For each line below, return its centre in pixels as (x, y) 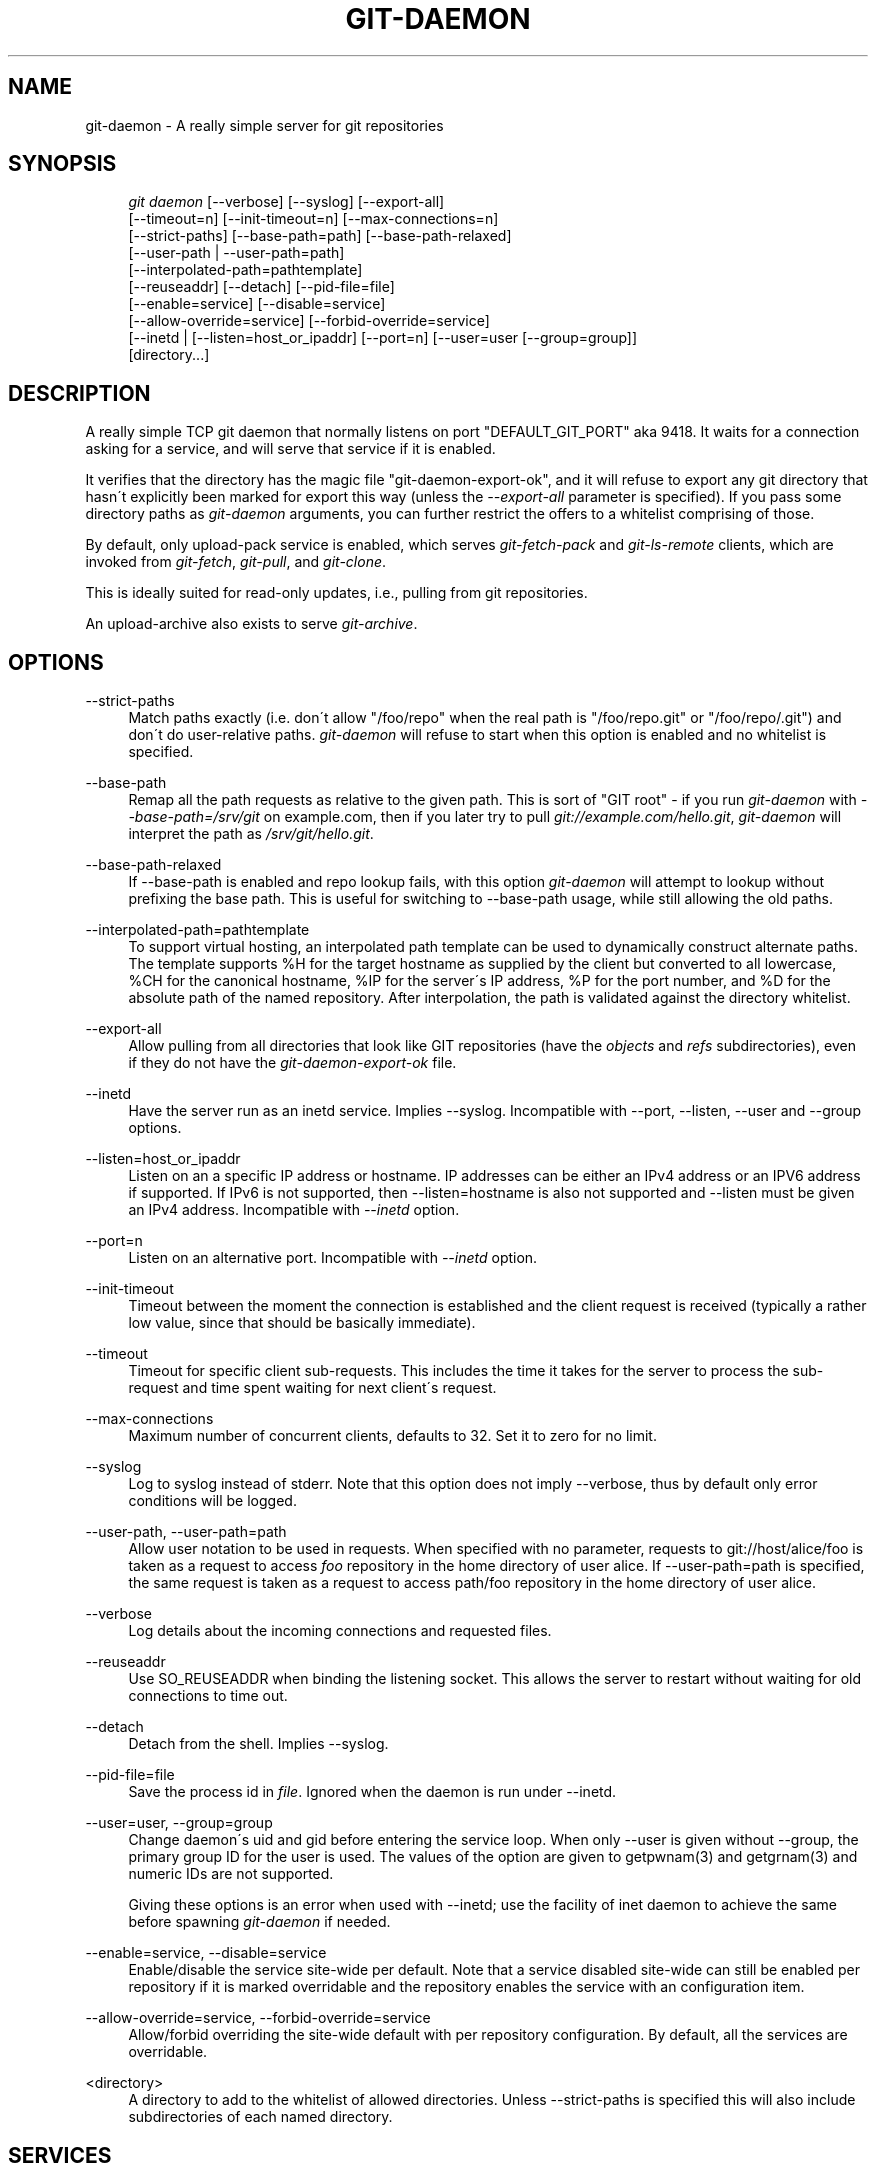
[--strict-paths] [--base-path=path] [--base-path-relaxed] (320, 236)
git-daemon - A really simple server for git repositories (264, 125)
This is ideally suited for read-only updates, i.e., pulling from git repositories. (336, 593)
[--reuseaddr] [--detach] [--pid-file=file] (261, 287)
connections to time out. (208, 1696)
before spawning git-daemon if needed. (259, 1922)
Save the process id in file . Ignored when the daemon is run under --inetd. (372, 1792)
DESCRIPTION (79, 393)
